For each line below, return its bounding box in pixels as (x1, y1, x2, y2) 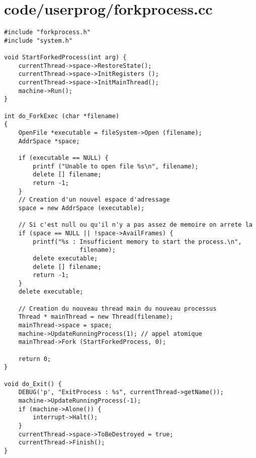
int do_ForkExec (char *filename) (4, 112, 120, 120)
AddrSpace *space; (18, 137, 80, 145)
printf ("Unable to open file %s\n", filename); (33, 162, 199, 170)
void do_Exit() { (4, 380, 62, 388)
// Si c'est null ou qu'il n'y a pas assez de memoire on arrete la (18, 221, 252, 229)
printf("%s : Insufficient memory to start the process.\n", (33, 238, 242, 245)
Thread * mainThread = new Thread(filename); (18, 313, 174, 321)
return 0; (18, 355, 51, 362)
